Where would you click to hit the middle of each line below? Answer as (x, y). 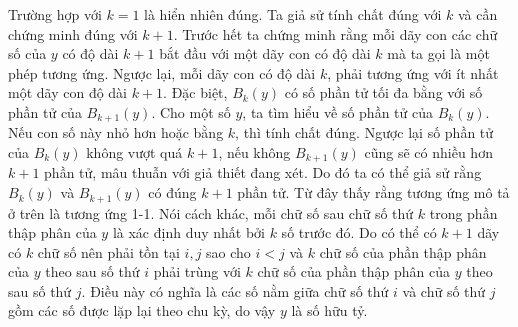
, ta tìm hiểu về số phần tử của (337, 111)
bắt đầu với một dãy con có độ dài (265, 53)
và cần (477, 14)
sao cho (228, 251)
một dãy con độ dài (67, 92)
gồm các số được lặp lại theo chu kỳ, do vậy (142, 310)
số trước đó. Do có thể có (359, 232)
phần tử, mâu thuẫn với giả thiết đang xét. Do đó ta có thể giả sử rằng (263, 172)
